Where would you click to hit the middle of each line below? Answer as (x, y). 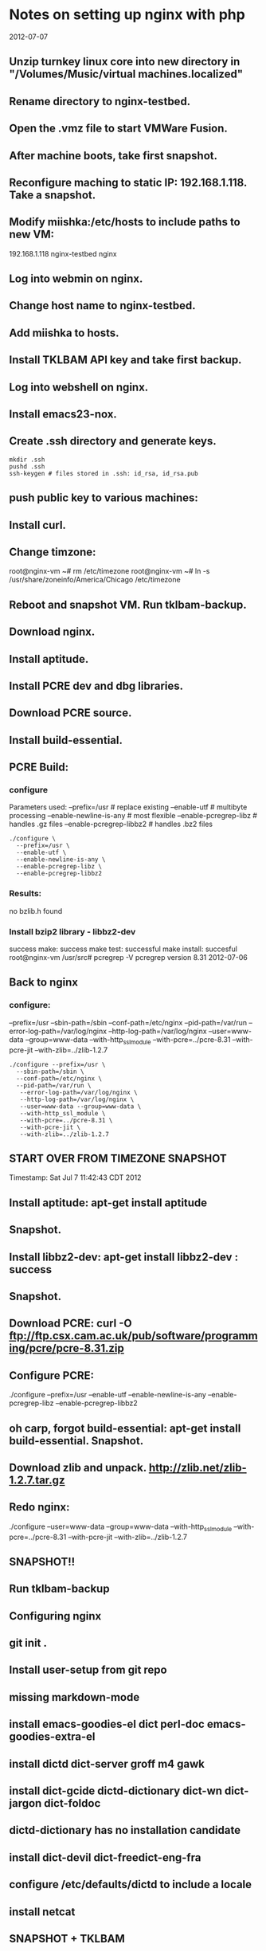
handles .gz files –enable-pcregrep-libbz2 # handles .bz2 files (111, 824)
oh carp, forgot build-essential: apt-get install (125, 1428)
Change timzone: (53, 552)
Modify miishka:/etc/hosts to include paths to (125, 222)
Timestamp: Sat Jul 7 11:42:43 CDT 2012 (75, 1177)
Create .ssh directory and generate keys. (113, 441)
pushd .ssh (27, 466)
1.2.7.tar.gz (37, 1480)
